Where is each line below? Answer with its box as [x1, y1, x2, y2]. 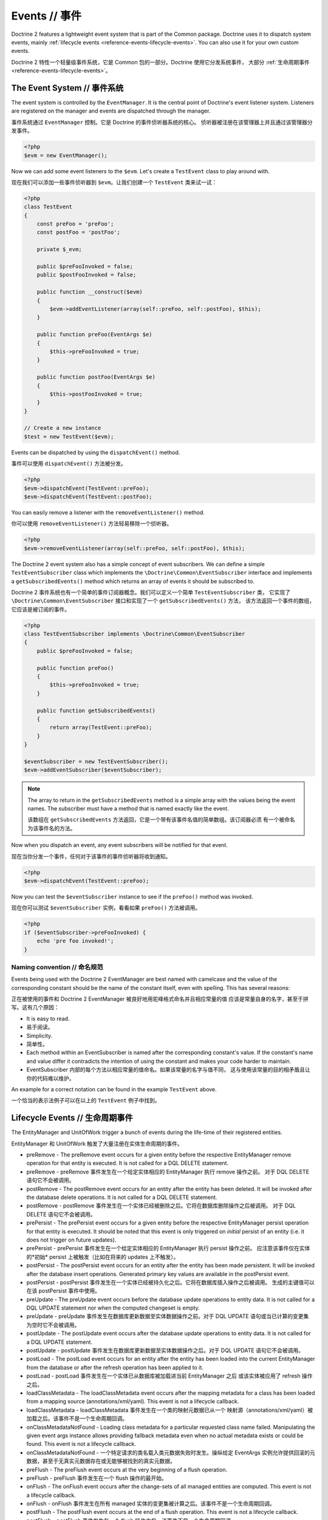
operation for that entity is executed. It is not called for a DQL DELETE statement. [26, 1159, 229, 1167]
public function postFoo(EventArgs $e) [36, 374, 156, 381]
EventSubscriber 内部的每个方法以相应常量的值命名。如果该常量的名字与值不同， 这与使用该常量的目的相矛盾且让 [26, 1066, 310, 1073]
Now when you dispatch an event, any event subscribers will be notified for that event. [11, 841, 228, 849]
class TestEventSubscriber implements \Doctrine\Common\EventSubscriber [24, 630, 245, 638]
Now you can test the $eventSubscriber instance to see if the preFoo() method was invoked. [11, 893, 253, 900]
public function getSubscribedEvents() [36, 707, 156, 714]
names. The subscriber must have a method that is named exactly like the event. [27, 805, 229, 812]
